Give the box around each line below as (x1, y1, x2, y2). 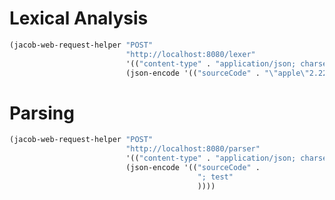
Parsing (9, 102, 75, 124)
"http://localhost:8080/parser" (125, 144, 261, 154)
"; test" (197, 172, 234, 182)
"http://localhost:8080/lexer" (125, 49, 256, 59)
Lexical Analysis (9, 7, 149, 30)
